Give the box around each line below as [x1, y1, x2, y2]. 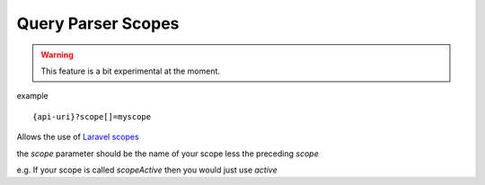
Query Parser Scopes [16, 13, 180, 33]
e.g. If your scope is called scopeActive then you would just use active [16, 164, 278, 175]
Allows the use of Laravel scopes [16, 131, 139, 143]
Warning [40, 49, 74, 60]
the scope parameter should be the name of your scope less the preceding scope [16, 148, 319, 159]
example [16, 91, 48, 101]
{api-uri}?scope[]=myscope [32, 111, 152, 121]
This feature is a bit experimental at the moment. [40, 66, 220, 76]
